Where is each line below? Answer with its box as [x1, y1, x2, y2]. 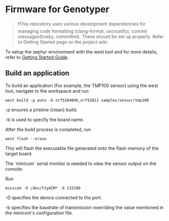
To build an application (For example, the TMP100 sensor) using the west [5, 82, 158, 89]
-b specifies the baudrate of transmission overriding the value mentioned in [5, 204, 164, 210]
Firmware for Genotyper [5, 4, 109, 15]
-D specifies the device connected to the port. [5, 195, 102, 201]
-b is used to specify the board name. [5, 116, 84, 123]
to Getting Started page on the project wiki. [17, 39, 108, 45]
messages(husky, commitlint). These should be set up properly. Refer [17, 33, 164, 39]
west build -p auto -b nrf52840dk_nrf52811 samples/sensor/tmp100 [5, 98, 149, 103]
